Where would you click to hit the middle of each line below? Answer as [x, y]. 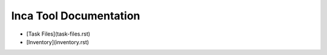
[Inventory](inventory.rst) [58, 42]
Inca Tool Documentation [76, 16]
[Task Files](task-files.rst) [58, 34]
